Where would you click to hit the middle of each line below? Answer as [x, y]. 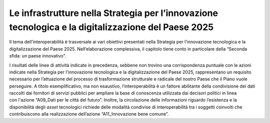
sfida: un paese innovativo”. [38, 56]
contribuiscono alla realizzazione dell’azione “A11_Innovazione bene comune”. [89, 114]
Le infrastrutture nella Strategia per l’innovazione [114, 13]
